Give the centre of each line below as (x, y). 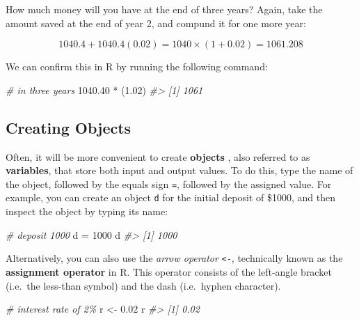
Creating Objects (69, 127)
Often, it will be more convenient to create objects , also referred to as (158, 156)
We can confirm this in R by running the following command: (137, 66)
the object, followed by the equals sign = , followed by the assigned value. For (169, 183)
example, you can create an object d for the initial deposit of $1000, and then (171, 197)
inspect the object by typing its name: (87, 211)
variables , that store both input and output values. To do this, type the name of (179, 170)
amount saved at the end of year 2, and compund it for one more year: (156, 23)
